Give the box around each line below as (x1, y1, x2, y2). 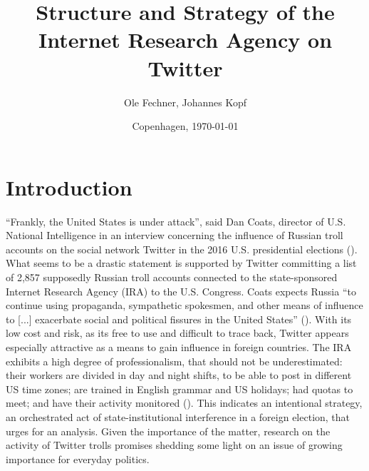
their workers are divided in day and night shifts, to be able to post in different (6, 368, 352, 383)
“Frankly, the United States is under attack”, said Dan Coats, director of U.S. (6, 213, 346, 228)
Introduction (6, 172, 132, 201)
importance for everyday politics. (6, 451, 150, 466)
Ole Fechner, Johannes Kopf (123, 94, 247, 109)
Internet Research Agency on (38, 25, 333, 54)
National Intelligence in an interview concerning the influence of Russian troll (6, 228, 343, 243)
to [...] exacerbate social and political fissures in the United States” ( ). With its (6, 311, 352, 326)
